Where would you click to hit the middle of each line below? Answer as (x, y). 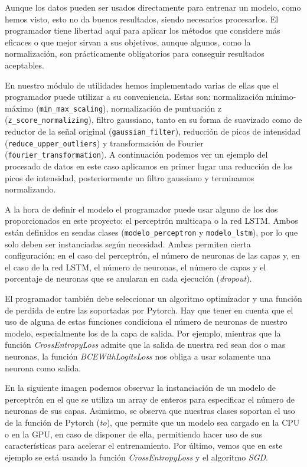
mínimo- (281, 97)
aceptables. (25, 65)
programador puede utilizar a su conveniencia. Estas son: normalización (134, 97)
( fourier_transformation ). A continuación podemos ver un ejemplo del (136, 154)
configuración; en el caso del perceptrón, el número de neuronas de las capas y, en (152, 255)
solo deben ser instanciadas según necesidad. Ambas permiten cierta (128, 244)
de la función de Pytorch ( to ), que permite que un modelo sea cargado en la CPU (152, 422)
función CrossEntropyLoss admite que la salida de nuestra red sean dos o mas (145, 344)
